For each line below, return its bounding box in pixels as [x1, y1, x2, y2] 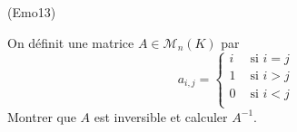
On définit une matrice [7, 33, 134, 52]
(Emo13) [7, 3, 56, 21]
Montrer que [7, 107, 76, 126]
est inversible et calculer [94, 107, 228, 126]
